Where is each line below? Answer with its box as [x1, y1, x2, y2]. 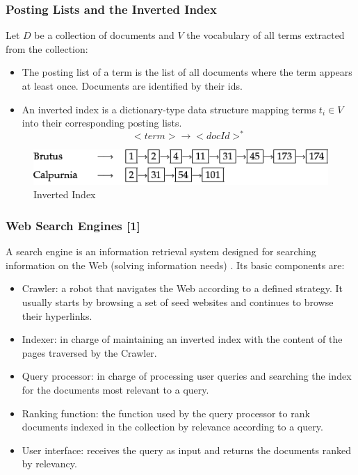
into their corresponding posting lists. [22, 115, 182, 130]
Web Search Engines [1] [6, 216, 140, 234]
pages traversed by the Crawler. [22, 345, 157, 360]
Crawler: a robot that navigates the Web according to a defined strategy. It [22, 281, 343, 296]
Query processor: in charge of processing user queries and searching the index [22, 369, 352, 383]
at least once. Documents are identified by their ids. [22, 79, 243, 92]
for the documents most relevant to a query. [22, 383, 209, 396]
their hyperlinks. [22, 308, 92, 323]
